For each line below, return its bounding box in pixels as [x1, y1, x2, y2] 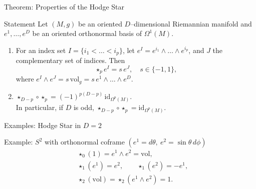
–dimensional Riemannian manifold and [130, 18, 252, 28]
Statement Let [4, 18, 48, 28]
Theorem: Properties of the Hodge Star [4, 1, 124, 11]
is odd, [73, 102, 94, 112]
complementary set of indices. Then [16, 55, 125, 65]
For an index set [16, 44, 66, 55]
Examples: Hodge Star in [4, 119, 81, 130]
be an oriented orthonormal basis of [32, 28, 142, 38]
